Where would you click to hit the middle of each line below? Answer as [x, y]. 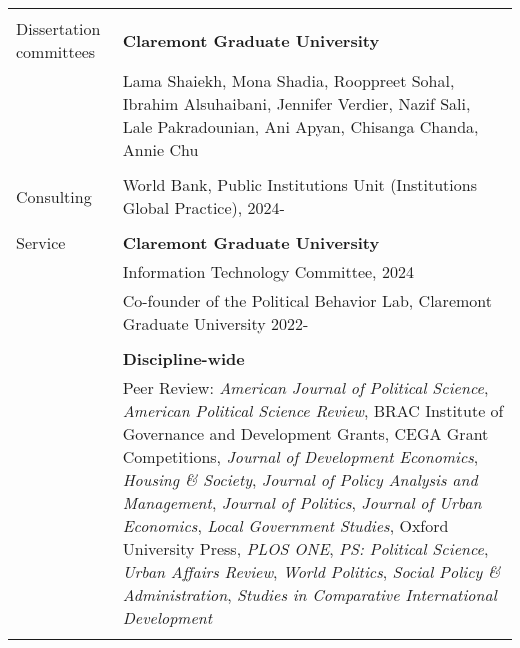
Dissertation [58, 28]
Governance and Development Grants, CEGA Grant [305, 433]
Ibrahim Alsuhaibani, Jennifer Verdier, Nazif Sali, [296, 103]
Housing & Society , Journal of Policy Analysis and [300, 479]
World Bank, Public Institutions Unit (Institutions [299, 184]
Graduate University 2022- [215, 323]
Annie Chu [160, 149]
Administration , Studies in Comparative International [309, 594]
